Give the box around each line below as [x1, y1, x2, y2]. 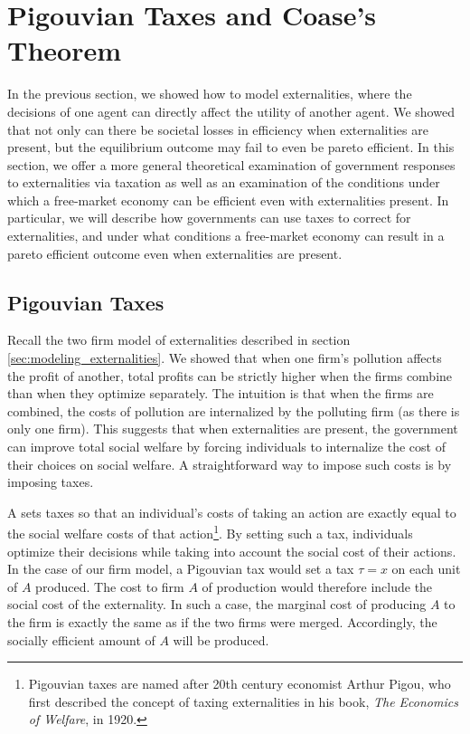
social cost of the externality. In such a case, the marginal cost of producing [7, 595, 427, 614]
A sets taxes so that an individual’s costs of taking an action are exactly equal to [7, 502, 456, 521]
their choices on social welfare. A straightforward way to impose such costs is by [7, 454, 452, 473]
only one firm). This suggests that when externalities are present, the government [7, 419, 458, 438]
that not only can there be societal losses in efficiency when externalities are [7, 119, 428, 138]
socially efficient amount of [7, 630, 155, 649]
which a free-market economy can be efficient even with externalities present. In [7, 190, 449, 209]
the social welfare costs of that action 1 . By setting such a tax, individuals [7, 521, 413, 543]
